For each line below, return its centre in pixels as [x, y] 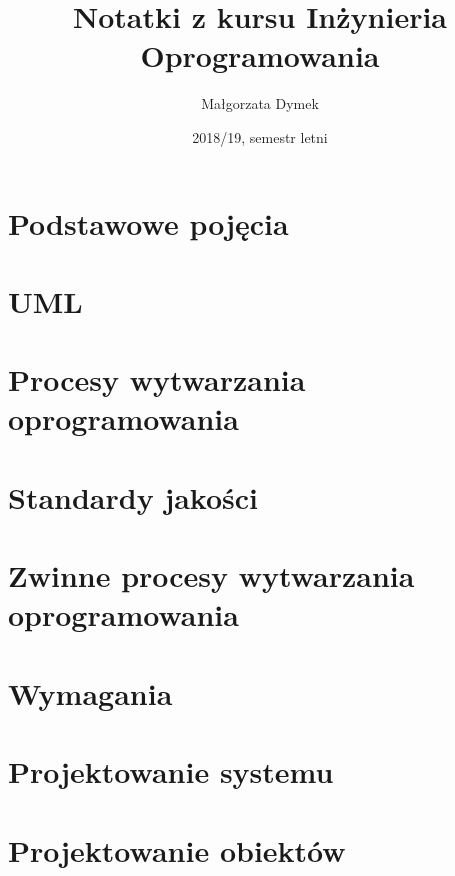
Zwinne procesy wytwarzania [211, 575]
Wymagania [90, 692]
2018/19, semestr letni [260, 136]
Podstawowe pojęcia [148, 222]
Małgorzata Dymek [260, 103]
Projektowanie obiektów [177, 849]
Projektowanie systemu [171, 771]
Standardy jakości [133, 496]
